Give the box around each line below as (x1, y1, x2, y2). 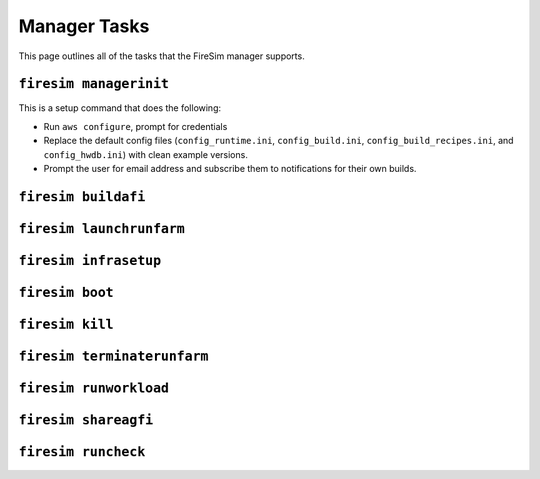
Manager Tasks (18, 15, 150, 37)
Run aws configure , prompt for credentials (43, 120, 228, 132)
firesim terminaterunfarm (18, 348, 209, 364)
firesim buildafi (18, 188, 146, 205)
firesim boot (18, 284, 114, 300)
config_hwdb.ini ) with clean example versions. (43, 148, 249, 160)
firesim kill (18, 316, 114, 332)
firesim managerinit (18, 76, 170, 92)
